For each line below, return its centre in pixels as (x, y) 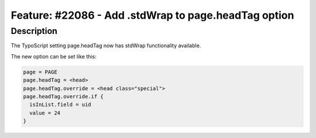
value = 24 (45, 113)
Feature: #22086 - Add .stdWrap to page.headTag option (152, 15)
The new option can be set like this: (54, 56)
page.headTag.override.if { (63, 96)
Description (34, 31)
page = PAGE (40, 72)
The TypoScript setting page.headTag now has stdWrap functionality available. (106, 46)
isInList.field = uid (61, 105)
